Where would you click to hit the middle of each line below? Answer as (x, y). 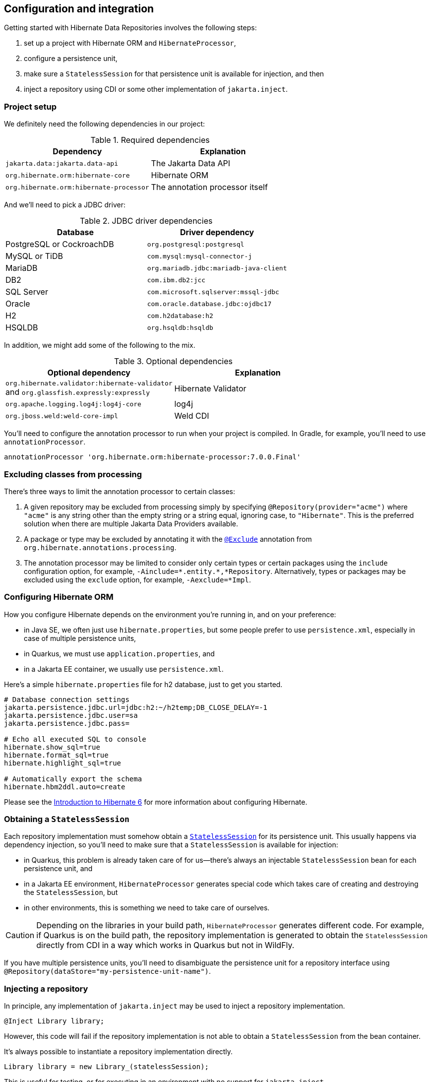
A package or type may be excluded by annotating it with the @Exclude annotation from (168, 539)
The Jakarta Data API (191, 163)
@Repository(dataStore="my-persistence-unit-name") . (108, 971)
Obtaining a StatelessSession (67, 819)
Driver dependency (217, 232)
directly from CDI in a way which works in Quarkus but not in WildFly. (165, 945)
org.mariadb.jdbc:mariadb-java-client (217, 268)
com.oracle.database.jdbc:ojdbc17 (209, 304)
